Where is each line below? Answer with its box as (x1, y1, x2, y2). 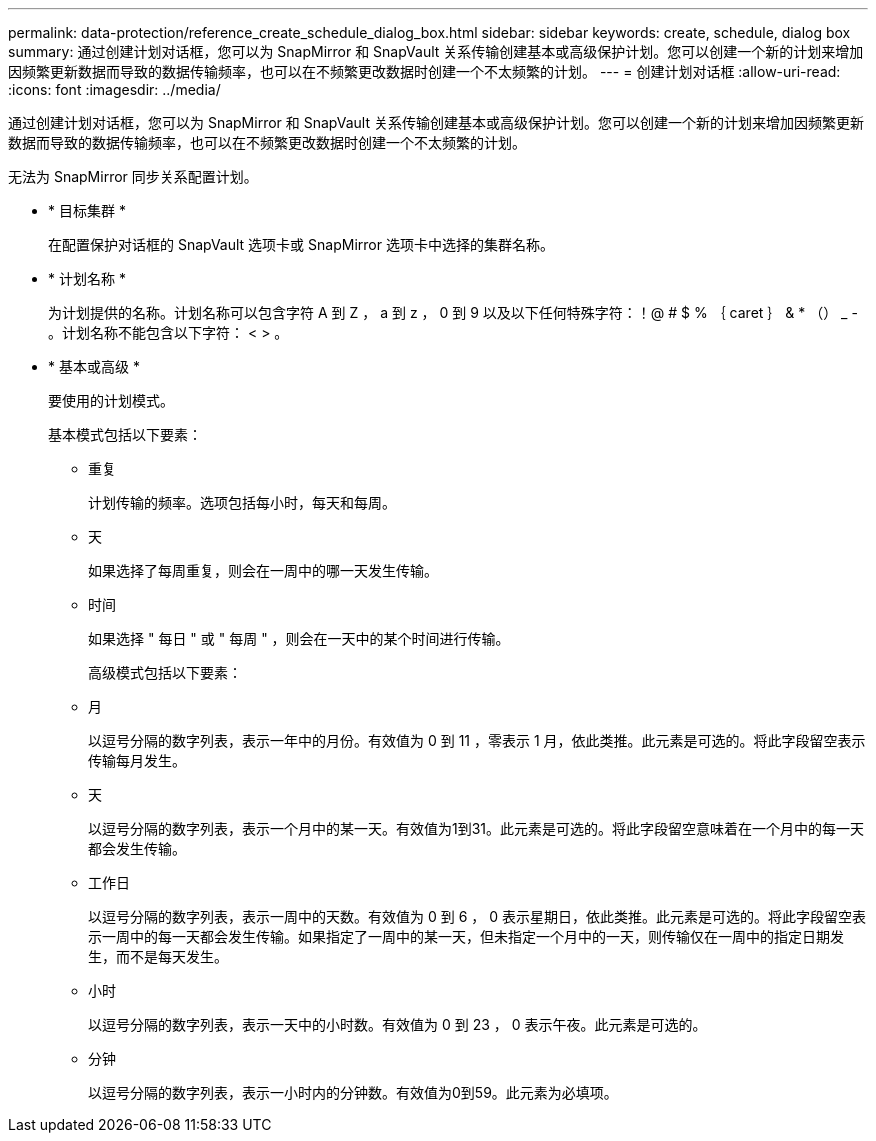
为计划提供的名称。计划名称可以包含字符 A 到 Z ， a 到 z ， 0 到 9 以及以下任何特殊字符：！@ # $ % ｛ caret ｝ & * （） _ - (48, 304, 858, 321)
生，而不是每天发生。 (88, 948, 228, 965)
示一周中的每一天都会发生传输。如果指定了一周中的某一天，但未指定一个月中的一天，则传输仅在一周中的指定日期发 (88, 928, 844, 945)
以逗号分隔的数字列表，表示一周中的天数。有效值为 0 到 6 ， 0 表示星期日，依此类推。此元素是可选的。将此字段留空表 (88, 908, 866, 925)
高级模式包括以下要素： (88, 664, 242, 681)
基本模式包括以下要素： (48, 426, 202, 443)
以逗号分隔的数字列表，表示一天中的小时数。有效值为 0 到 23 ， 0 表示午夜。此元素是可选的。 (88, 1016, 707, 1033)
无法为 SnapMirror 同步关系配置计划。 (8, 168, 258, 185)
